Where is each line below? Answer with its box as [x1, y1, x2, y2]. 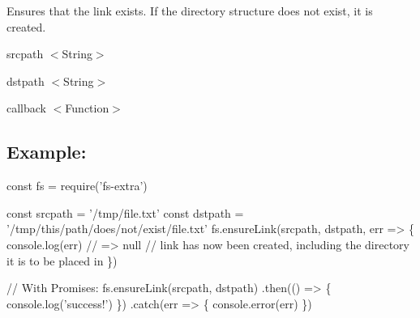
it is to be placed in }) [6, 252, 118, 269]
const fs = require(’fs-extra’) [6, 177, 148, 194]
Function [65, 100, 109, 117]
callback [6, 100, 46, 117]
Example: [6, 139, 87, 164]
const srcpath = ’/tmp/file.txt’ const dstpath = [6, 204, 244, 221]
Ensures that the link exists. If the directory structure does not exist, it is [6, 2, 373, 19]
